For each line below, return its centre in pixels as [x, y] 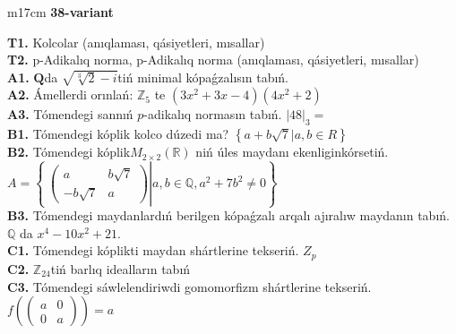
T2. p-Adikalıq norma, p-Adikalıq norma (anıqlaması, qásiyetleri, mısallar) [213, 60]
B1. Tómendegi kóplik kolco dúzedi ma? [118, 134]
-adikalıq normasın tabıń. [213, 114]
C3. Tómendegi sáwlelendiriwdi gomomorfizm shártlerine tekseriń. [189, 286]
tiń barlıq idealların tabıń [120, 268]
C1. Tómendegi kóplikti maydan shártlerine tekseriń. [153, 250]
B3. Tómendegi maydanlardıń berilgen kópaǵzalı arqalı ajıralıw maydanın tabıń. [228, 215]
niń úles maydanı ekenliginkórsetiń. [292, 152]
